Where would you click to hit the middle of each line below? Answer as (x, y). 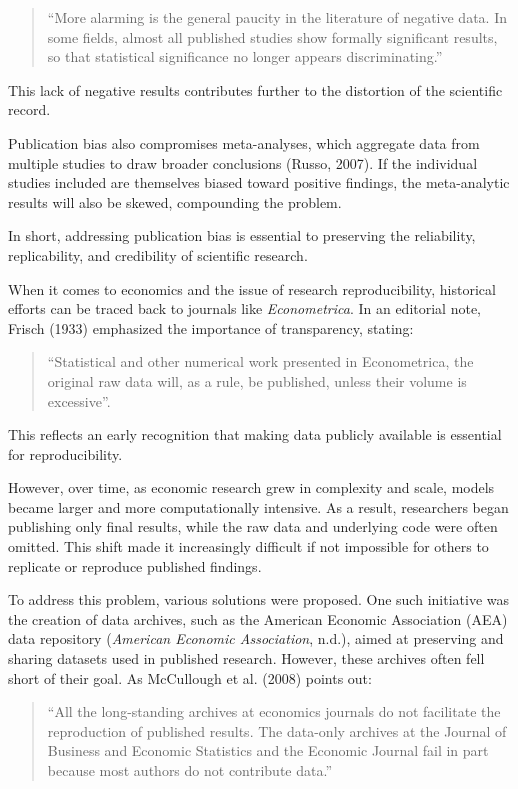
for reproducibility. (65, 453)
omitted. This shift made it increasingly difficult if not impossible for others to (248, 546)
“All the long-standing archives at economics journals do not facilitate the (274, 711)
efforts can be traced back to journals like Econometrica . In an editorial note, (245, 308)
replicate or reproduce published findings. (135, 565)
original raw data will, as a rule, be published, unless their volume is (257, 380)
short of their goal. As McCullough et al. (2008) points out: (190, 677)
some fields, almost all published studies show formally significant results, (272, 36)
